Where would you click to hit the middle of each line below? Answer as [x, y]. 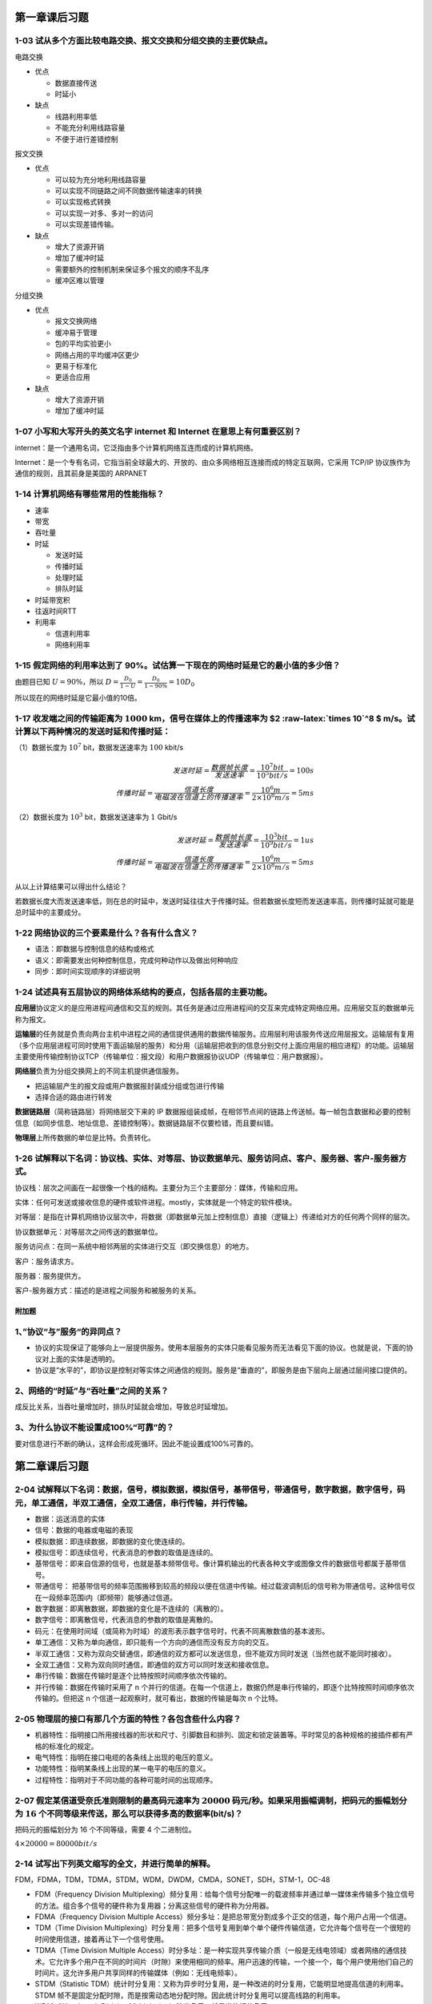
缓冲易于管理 [76, 332]
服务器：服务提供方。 [50, 1275]
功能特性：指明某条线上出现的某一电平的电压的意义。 [122, 1768]
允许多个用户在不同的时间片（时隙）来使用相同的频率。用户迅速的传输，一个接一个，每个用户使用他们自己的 [234, 1962]
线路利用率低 [76, 116]
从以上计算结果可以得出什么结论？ [71, 887]
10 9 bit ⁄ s [276, 844]
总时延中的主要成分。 [50, 912]
